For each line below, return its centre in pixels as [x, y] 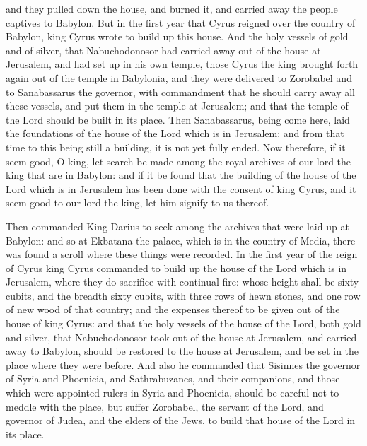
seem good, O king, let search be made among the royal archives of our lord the [179, 161]
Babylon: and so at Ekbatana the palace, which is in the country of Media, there [181, 240]
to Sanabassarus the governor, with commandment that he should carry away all [181, 92]
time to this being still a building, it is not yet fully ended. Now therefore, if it [176, 147]
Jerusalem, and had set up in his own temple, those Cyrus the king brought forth [182, 64]
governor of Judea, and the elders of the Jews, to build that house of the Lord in [181, 420]
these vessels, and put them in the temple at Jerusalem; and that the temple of [177, 106]
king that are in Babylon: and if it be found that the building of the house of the [181, 175]
